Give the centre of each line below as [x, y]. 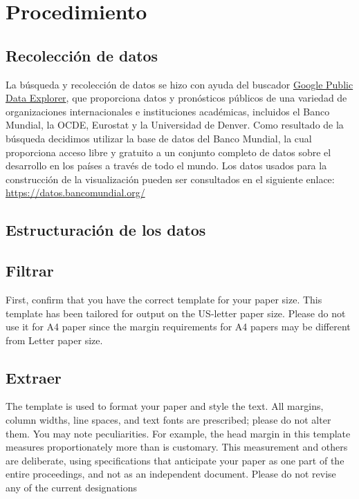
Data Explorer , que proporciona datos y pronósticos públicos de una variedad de [176, 98]
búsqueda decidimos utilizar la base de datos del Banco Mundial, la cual [159, 138]
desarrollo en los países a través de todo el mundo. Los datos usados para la [166, 166]
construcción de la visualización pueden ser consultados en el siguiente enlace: [170, 179]
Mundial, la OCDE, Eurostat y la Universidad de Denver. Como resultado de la [175, 125]
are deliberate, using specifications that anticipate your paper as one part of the [175, 460]
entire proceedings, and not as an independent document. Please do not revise [171, 474]
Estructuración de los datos [106, 230]
